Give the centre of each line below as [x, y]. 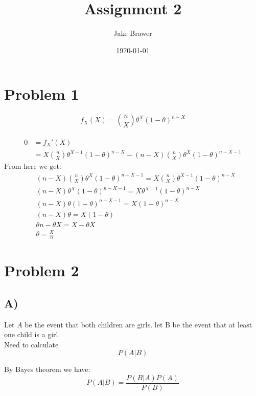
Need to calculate [31, 344]
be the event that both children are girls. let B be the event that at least [138, 324]
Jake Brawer [133, 33]
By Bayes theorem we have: [47, 369]
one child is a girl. [32, 334]
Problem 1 [42, 94]
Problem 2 [42, 270]
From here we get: [33, 167]
